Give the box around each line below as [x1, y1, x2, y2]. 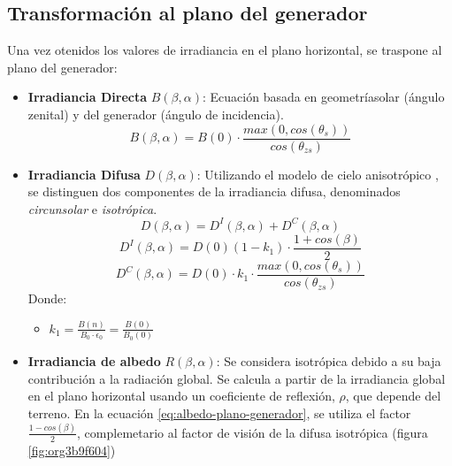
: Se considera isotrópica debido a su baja [216, 352, 441, 371]
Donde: [27, 289, 67, 308]
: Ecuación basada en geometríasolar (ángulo [202, 88, 445, 106]
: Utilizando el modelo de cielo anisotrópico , [196, 164, 439, 183]
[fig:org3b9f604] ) [27, 440, 116, 459]
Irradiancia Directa [27, 88, 148, 106]
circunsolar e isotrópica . [27, 199, 157, 218]
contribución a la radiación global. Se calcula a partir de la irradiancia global [27, 369, 446, 387]
